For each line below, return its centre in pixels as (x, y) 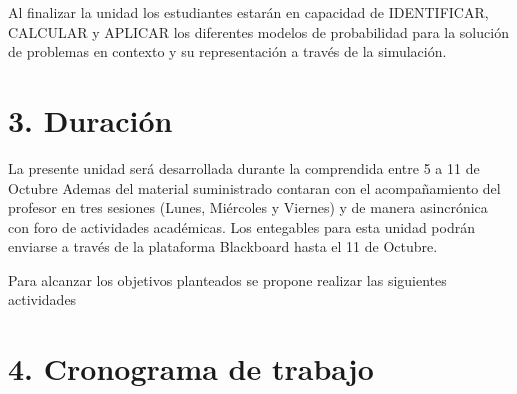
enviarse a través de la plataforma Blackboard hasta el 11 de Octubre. (223, 246)
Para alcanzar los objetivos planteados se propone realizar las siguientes (227, 279)
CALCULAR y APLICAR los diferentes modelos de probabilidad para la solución (258, 31)
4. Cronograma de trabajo (191, 368)
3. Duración (90, 119)
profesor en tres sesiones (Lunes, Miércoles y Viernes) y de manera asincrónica (248, 207)
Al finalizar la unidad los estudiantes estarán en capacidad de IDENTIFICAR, (248, 12)
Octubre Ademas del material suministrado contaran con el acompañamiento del (254, 187)
